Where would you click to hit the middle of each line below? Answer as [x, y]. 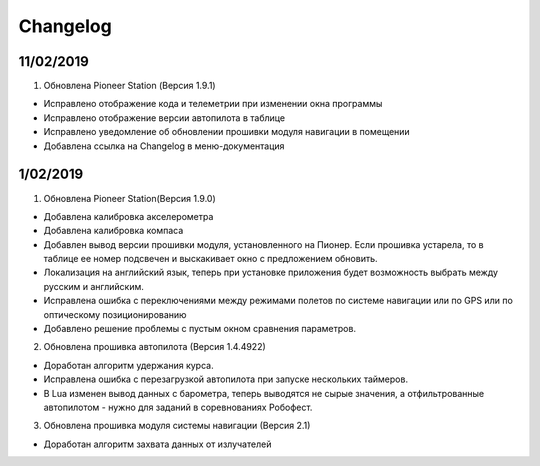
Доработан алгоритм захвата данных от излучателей [157, 444]
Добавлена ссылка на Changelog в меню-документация [164, 146]
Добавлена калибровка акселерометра [128, 216]
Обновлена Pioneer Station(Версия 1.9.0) [130, 198]
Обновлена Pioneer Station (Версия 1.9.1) [129, 86]
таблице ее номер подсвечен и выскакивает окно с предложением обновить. [211, 259]
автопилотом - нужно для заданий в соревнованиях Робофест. [178, 407]
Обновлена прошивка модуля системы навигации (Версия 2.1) [177, 426]
